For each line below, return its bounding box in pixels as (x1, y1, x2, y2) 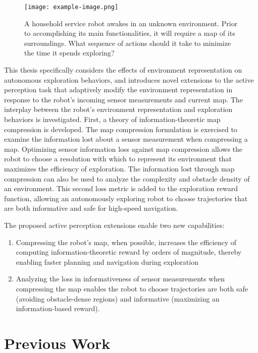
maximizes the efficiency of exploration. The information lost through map (4, 163, 235, 173)
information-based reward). (16, 303, 100, 314)
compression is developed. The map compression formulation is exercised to (4, 124, 237, 134)
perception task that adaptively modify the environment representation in (4, 84, 233, 95)
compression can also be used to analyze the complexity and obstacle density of (4, 173, 250, 184)
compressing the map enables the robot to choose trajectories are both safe (16, 283, 248, 293)
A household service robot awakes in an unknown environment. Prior (24, 18, 238, 28)
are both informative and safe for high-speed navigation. (4, 203, 178, 213)
